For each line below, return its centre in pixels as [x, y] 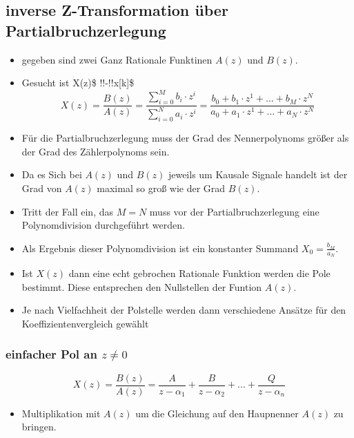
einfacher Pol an [51, 354]
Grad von [42, 188]
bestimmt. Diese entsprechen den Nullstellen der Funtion [142, 286]
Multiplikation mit [61, 413]
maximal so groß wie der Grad [161, 188]
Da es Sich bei [52, 174]
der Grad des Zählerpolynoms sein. [96, 151]
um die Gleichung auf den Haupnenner [217, 413]
